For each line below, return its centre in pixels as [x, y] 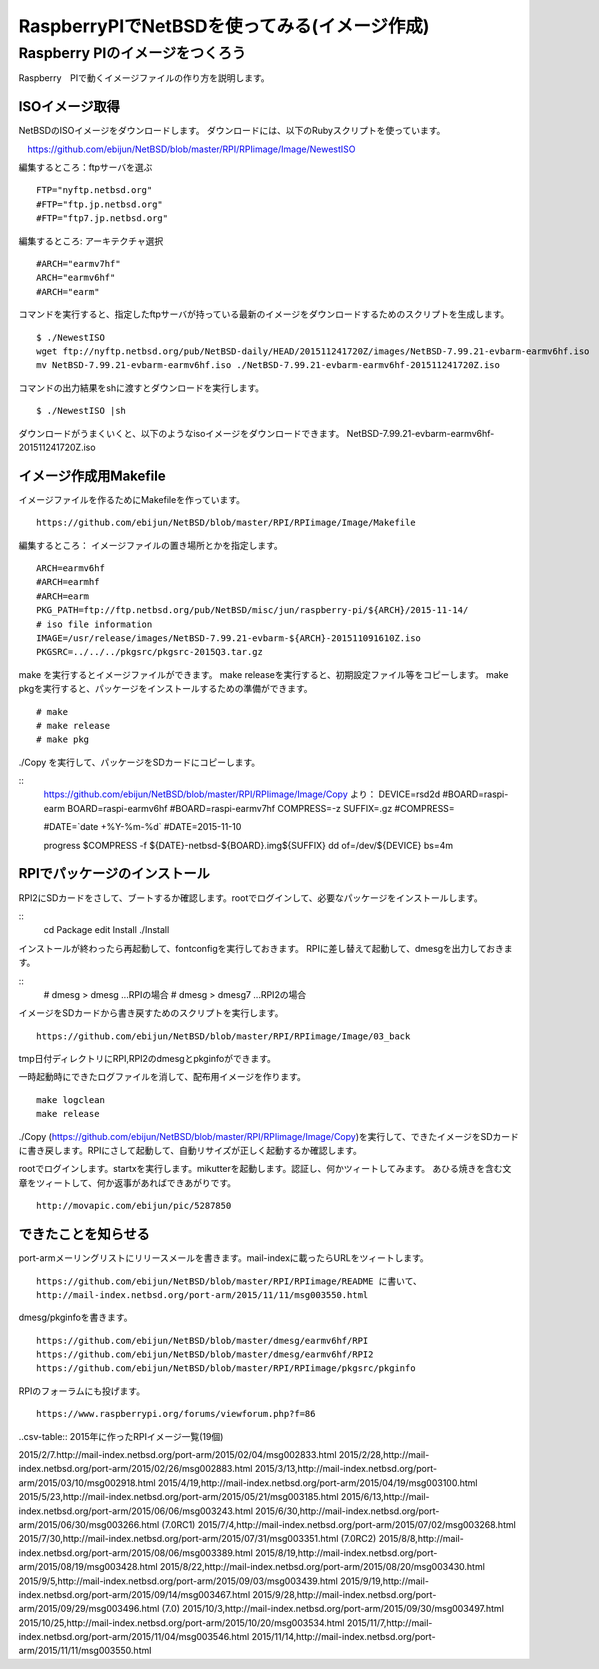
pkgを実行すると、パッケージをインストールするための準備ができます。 [166, 689]
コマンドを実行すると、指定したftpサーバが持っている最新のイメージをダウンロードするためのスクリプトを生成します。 [264, 314]
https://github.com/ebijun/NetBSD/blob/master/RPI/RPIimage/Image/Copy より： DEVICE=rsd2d [242, 794]
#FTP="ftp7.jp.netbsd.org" [102, 218]
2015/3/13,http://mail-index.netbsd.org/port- [346, 1469]
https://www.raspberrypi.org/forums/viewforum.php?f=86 [176, 1414]
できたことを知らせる [84, 1234]
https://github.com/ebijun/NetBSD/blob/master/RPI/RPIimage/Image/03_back [223, 1036]
